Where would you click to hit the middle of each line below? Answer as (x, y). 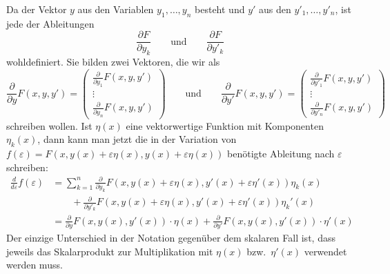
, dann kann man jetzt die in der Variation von (137, 139)
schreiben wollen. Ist (49, 125)
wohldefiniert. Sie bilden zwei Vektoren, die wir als (113, 62)
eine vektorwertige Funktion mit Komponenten (225, 125)
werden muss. (35, 265)
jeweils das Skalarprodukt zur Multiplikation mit (110, 251)
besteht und (220, 9)
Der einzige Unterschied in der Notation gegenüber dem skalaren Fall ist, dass (171, 238)
